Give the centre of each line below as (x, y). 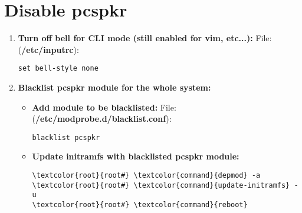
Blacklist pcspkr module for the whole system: (114, 87)
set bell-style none (58, 69)
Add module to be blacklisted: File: (104, 107)
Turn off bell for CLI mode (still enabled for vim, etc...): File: (145, 38)
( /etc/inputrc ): (48, 49)
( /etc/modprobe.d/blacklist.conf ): (102, 119)
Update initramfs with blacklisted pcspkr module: (136, 156)
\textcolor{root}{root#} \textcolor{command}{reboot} (140, 204)
